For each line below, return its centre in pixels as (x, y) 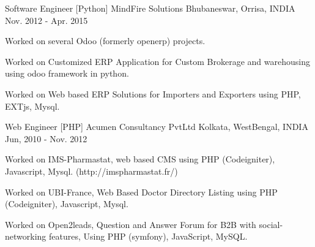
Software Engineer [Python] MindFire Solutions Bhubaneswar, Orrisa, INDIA (150, 8)
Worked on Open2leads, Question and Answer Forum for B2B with (131, 224)
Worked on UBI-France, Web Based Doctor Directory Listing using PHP (141, 192)
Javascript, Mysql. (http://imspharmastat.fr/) (91, 171)
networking (26, 236)
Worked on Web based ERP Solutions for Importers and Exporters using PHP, (153, 93)
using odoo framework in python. (67, 73)
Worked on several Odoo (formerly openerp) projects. (105, 41)
